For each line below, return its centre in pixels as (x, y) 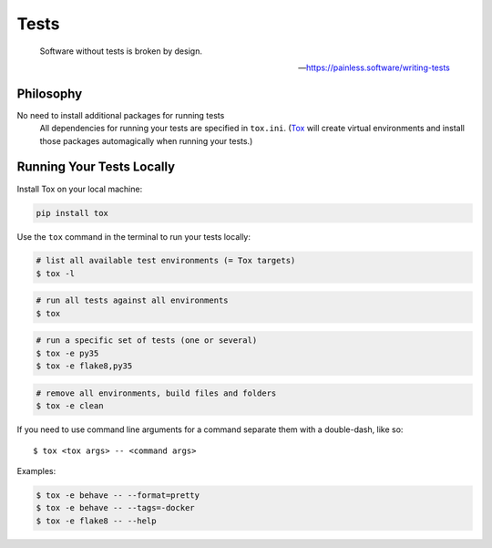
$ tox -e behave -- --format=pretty (118, 495)
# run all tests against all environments (132, 300)
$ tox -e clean (70, 406)
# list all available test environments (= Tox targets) (166, 261)
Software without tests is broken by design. (121, 51)
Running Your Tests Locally (96, 167)
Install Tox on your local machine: (80, 189)
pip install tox (72, 213)
